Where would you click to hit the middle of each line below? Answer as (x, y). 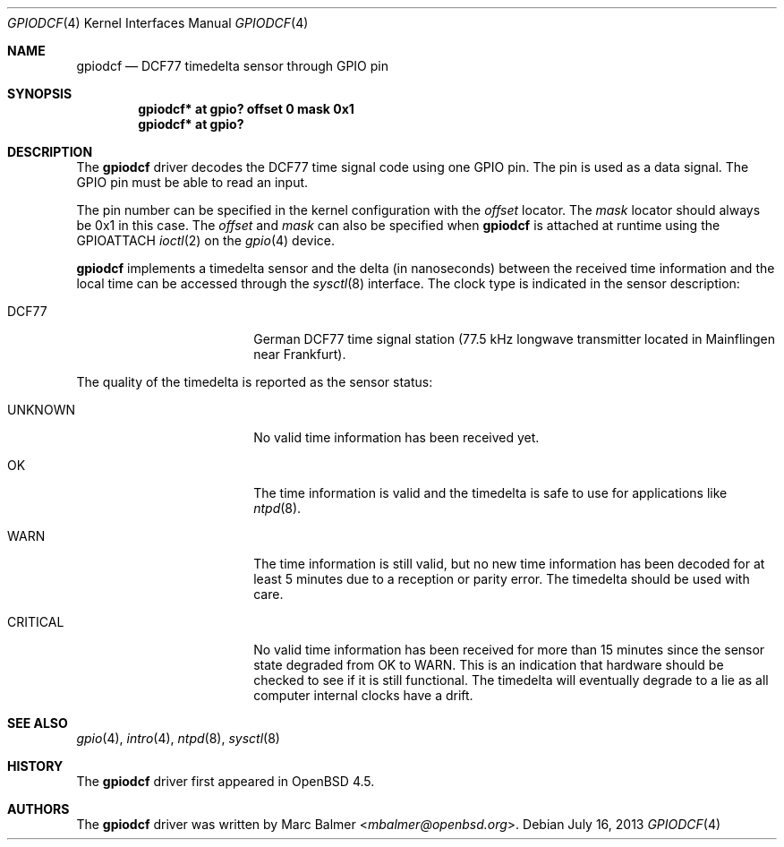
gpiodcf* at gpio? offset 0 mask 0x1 (246, 109)
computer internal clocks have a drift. (363, 695)
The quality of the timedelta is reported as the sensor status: (255, 382)
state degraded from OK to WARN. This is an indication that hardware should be (489, 665)
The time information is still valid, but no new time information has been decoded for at (509, 564)
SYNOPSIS (40, 94)
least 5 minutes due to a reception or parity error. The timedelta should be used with (502, 579)
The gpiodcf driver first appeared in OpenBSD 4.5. (226, 781)
